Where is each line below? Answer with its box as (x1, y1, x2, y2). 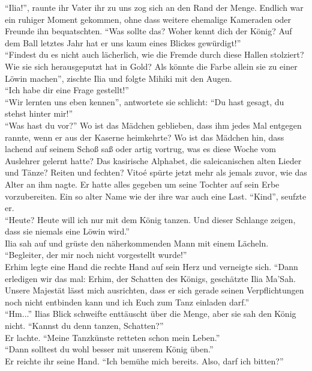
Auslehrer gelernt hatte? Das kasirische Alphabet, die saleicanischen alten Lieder (5, 154, 302, 167)
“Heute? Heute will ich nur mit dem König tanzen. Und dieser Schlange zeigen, (5, 213, 296, 225)
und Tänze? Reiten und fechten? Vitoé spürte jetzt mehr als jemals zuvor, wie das (5, 166, 307, 179)
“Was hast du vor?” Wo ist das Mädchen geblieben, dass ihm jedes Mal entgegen (5, 118, 302, 131)
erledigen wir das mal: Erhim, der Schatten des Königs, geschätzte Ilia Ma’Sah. (5, 272, 296, 284)
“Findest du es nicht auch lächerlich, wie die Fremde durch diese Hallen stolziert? (5, 48, 304, 61)
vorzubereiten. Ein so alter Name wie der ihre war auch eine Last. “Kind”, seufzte (5, 189, 307, 202)
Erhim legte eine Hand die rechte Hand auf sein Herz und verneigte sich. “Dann (5, 260, 298, 273)
